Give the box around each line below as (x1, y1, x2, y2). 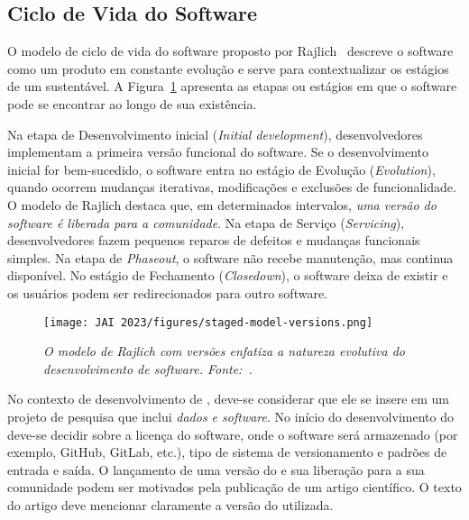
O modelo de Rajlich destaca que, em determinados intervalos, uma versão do (7, 195, 437, 214)
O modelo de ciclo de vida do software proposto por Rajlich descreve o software (7, 41, 454, 60)
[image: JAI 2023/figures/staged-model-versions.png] (43, 315, 373, 329)
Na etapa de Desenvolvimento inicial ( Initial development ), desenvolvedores (7, 124, 423, 143)
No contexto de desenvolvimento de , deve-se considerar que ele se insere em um (7, 389, 449, 408)
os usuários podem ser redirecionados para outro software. (7, 283, 328, 302)
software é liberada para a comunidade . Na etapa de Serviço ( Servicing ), (7, 213, 405, 232)
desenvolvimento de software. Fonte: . (43, 359, 253, 378)
